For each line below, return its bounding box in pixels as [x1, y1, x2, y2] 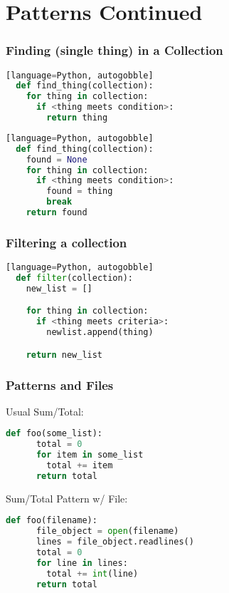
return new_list [26, 349, 103, 360]
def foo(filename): [6, 515, 97, 526]
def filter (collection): [16, 273, 134, 284]
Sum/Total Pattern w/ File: [6, 490, 128, 505]
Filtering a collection [6, 233, 127, 251]
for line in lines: [36, 557, 128, 568]
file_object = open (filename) [36, 526, 179, 537]
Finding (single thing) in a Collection [6, 41, 223, 59]
